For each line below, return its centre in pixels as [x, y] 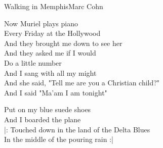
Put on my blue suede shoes [48, 109]
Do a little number [33, 62]
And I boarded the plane [43, 119]
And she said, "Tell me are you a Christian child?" [82, 83]
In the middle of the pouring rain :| [59, 139]
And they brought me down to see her [63, 43]
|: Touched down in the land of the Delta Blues [77, 129]
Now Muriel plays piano [41, 23]
